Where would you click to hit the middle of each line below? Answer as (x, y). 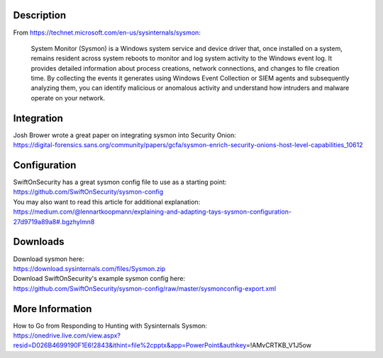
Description (40, 15)
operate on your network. (68, 98)
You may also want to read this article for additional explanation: (107, 202)
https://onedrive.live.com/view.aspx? (67, 335)
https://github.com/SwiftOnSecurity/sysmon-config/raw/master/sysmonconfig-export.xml (145, 288)
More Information (52, 309)
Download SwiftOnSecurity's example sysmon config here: (99, 279)
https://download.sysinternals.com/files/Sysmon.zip (89, 268)
